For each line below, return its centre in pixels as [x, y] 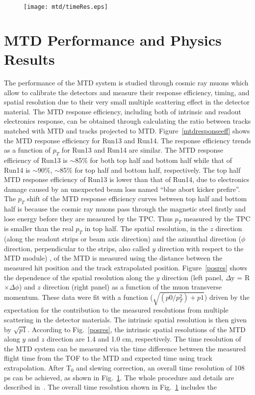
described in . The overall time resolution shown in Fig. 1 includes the [110, 387]
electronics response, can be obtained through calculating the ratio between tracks [127, 121]
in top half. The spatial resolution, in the [146, 228]
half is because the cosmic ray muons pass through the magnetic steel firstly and [125, 209]
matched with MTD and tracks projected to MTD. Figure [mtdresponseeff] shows [127, 130]
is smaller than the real [39, 228]
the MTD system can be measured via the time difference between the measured [125, 348]
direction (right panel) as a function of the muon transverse [132, 287]
